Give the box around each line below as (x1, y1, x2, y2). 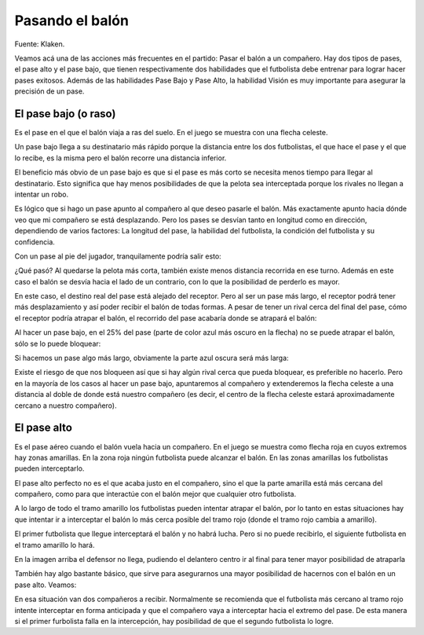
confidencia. (14, 237, 55, 247)
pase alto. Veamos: (14, 580, 77, 589)
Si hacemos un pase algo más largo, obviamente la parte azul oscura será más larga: (14, 354, 290, 363)
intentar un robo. (14, 189, 69, 199)
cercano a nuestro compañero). (14, 401, 117, 410)
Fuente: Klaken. (14, 39, 65, 49)
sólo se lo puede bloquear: (14, 339, 101, 348)
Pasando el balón (14, 12, 130, 29)
